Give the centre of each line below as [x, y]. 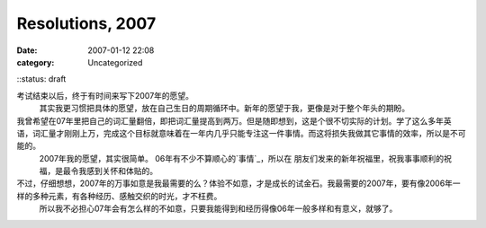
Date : [27, 50]
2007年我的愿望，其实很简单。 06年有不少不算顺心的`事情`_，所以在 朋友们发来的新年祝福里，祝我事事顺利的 [242, 158]
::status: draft [41, 79]
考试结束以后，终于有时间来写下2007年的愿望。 [105, 95]
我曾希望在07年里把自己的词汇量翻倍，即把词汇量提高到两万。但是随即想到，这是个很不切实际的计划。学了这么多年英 [234, 120]
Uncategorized [115, 62]
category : [36, 62]
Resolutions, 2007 [86, 23]
